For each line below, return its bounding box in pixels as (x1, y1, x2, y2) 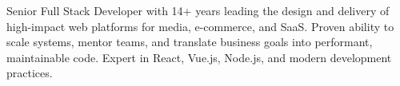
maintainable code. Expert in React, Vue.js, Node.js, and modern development (6, 49, 392, 65)
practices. (6, 64, 53, 81)
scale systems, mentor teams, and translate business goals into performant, (6, 33, 373, 50)
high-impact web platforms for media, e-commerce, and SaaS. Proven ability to (6, 18, 394, 34)
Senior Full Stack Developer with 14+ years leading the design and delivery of (6, 2, 390, 18)
